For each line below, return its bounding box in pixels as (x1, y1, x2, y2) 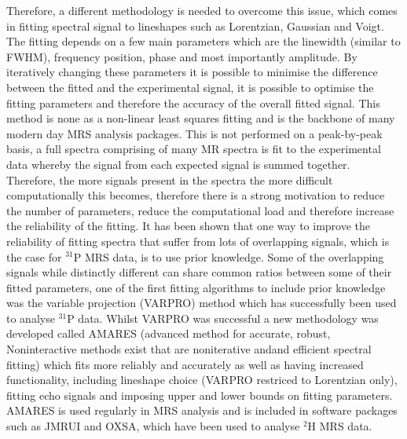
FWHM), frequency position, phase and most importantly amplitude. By (6, 48, 357, 64)
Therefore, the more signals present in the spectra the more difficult (6, 171, 333, 188)
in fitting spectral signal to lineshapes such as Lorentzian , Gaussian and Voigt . (6, 17, 384, 34)
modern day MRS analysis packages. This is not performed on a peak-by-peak (6, 125, 383, 141)
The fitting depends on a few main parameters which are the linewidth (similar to (6, 33, 401, 49)
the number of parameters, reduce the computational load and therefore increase (6, 202, 394, 218)
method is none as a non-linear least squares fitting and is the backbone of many (6, 110, 395, 126)
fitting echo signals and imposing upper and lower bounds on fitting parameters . (6, 386, 393, 403)
